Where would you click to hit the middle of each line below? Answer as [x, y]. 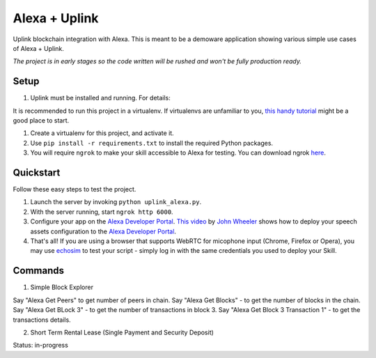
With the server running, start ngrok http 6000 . [102, 212]
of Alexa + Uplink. [38, 48]
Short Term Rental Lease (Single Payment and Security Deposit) [122, 332]
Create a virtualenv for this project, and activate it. [102, 133]
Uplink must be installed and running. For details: [100, 98]
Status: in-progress [41, 345]
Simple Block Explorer [62, 287]
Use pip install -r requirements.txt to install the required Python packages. [152, 143]
